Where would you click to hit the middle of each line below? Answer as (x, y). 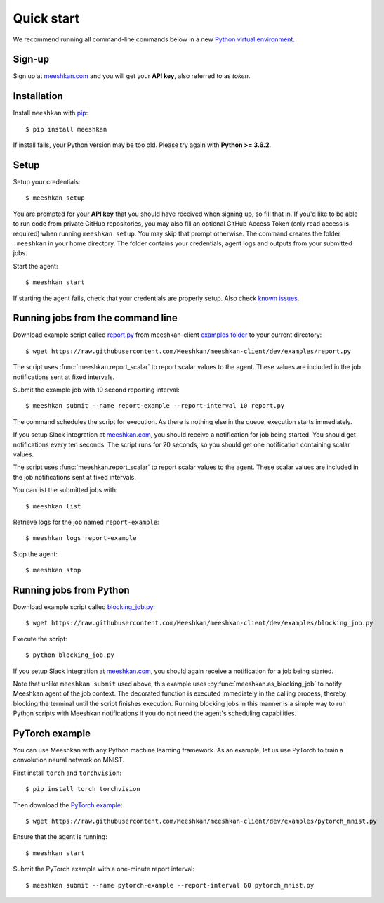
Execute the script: (40, 639)
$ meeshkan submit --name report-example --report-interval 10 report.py (155, 406)
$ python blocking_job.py (70, 655)
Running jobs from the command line (95, 318)
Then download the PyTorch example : (68, 805)
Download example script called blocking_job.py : (84, 607)
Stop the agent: (35, 554)
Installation (38, 96)
